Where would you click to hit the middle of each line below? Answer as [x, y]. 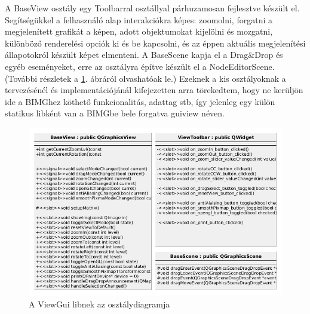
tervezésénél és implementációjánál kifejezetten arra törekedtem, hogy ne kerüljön [154, 90]
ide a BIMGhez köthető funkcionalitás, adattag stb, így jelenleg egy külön [140, 101]
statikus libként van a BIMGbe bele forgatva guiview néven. [115, 113]
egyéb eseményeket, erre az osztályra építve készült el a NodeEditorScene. [140, 66]
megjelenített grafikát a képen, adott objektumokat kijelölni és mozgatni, [139, 31]
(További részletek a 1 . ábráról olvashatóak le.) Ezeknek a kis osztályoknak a [145, 78]
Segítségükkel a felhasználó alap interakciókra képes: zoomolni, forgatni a [139, 19]
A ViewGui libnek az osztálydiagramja [99, 304]
